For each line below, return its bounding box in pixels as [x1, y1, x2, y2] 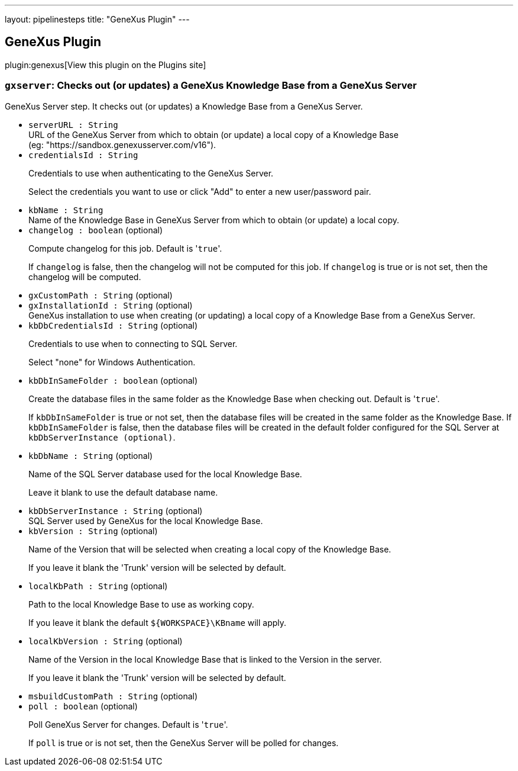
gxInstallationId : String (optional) [28, 300, 193, 310]
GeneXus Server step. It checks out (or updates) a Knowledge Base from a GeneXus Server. [5, 101, 363, 111]
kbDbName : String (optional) [28, 450, 153, 461]
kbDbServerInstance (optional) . [28, 432, 176, 442]
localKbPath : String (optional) [28, 580, 168, 591]
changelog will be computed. [28, 271, 141, 282]
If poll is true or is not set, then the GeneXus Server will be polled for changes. [28, 737, 339, 748]
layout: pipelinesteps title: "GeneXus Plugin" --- [5, 14, 190, 24]
